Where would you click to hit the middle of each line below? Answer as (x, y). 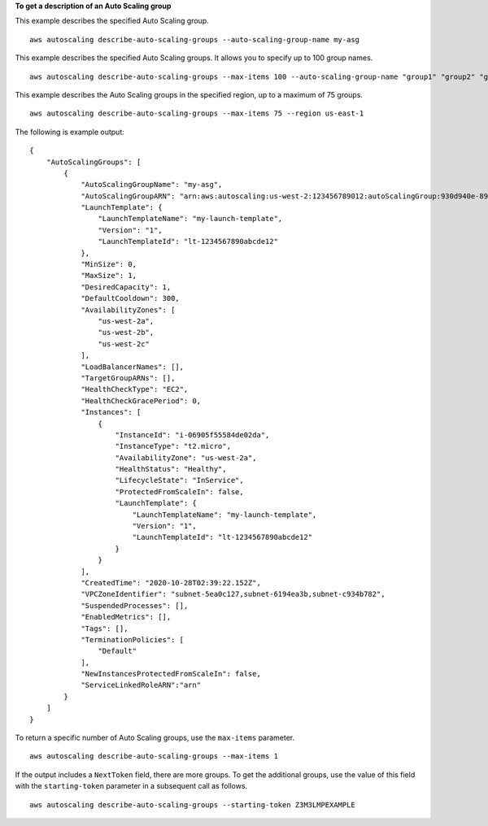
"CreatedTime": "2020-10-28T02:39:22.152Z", (171, 583)
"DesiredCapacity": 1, (126, 287)
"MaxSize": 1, (109, 276)
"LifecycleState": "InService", (179, 480)
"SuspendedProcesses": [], (135, 605)
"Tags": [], (105, 628)
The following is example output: (70, 132)
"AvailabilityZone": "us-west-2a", (186, 458)
